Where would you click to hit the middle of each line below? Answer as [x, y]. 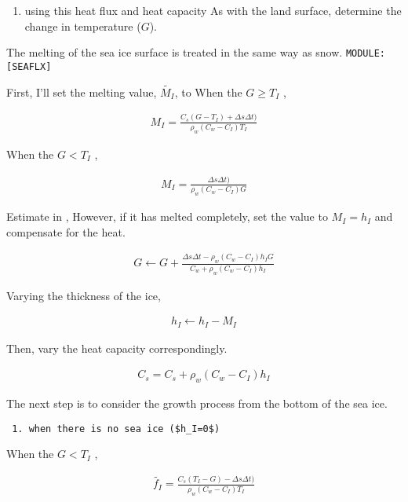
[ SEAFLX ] [29, 66]
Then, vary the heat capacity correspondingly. [117, 348]
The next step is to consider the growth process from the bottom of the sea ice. [197, 403]
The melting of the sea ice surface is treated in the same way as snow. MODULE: [196, 52]
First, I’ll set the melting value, [82, 92]
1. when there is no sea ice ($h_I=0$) [116, 429]
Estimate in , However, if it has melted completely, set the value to [167, 216]
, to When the [208, 92]
